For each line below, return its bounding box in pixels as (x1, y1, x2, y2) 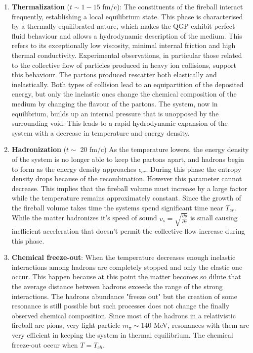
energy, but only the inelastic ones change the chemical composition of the (11, 89, 237, 99)
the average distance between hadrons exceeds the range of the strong (11, 281, 223, 291)
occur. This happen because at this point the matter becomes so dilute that (11, 271, 241, 282)
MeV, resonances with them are (153, 320, 249, 330)
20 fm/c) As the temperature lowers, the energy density (80, 144, 249, 154)
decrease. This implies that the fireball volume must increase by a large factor (11, 183, 248, 193)
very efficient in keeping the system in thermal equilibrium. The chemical (11, 329, 233, 340)
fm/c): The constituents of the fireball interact (102, 1, 243, 11)
